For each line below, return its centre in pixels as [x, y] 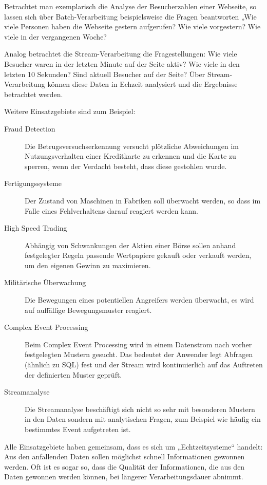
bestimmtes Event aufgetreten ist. [78, 429]
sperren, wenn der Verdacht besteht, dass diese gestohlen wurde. [126, 166]
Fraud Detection [30, 128]
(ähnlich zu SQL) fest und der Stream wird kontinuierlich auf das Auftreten [144, 365]
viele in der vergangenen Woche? [55, 36]
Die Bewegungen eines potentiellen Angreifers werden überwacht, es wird [139, 300]
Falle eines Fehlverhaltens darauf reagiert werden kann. [111, 210]
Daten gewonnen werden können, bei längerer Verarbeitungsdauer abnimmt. [124, 477]
